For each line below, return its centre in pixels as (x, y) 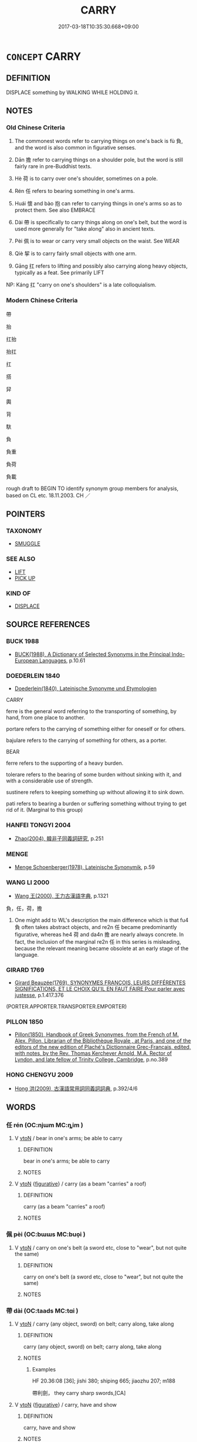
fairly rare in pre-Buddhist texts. (53, 166)
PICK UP (25, 578)
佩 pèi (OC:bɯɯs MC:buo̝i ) (46, 1234)
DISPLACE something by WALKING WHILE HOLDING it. (72, 92)
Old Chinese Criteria (36, 128)
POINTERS (26, 514)
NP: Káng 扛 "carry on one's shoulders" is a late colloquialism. (81, 285)
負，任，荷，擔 (24, 908)
